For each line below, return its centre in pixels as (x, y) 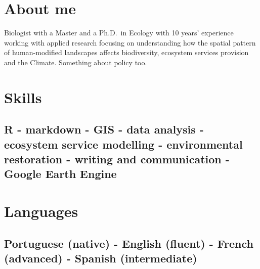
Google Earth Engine (60, 174)
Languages (41, 211)
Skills (23, 97)
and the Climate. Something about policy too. (76, 62)
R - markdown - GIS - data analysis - (104, 129)
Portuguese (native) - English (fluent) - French (129, 243)
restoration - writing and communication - (117, 159)
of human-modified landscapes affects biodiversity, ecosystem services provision (126, 52)
